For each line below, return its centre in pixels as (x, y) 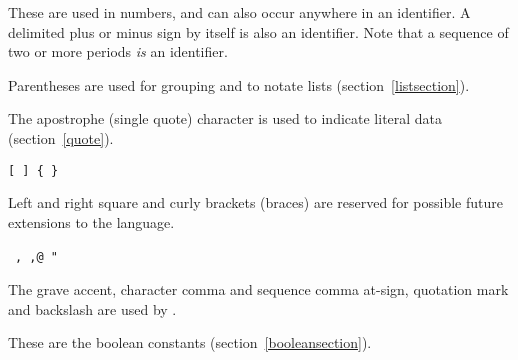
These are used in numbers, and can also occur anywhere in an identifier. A (239, 12)
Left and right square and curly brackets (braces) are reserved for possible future (255, 202)
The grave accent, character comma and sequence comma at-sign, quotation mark (258, 289)
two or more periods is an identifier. (118, 51)
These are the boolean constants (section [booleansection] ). (190, 342)
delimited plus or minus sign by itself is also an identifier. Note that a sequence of (258, 31)
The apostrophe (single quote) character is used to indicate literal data (225, 118)
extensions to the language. (91, 221)
